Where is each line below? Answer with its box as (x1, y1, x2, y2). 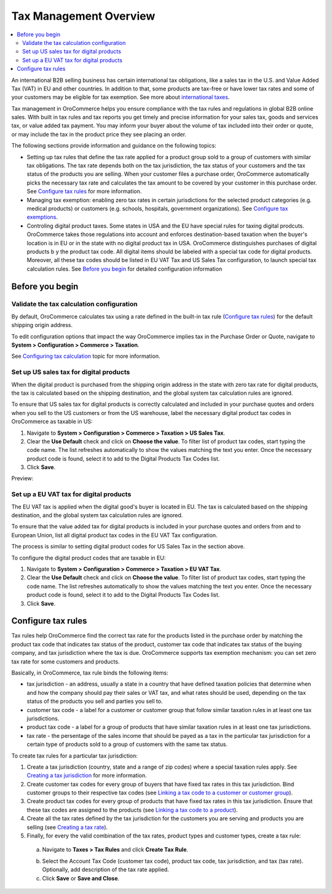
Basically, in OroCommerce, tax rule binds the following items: (11, 669, 168, 676)
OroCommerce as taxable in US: (11, 418, 93, 425)
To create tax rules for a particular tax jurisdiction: (11, 752, 138, 759)
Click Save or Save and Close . (42, 874, 120, 882)
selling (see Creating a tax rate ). (26, 823, 108, 831)
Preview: (11, 475, 34, 482)
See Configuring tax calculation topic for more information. (11, 352, 160, 360)
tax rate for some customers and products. (11, 658, 120, 665)
